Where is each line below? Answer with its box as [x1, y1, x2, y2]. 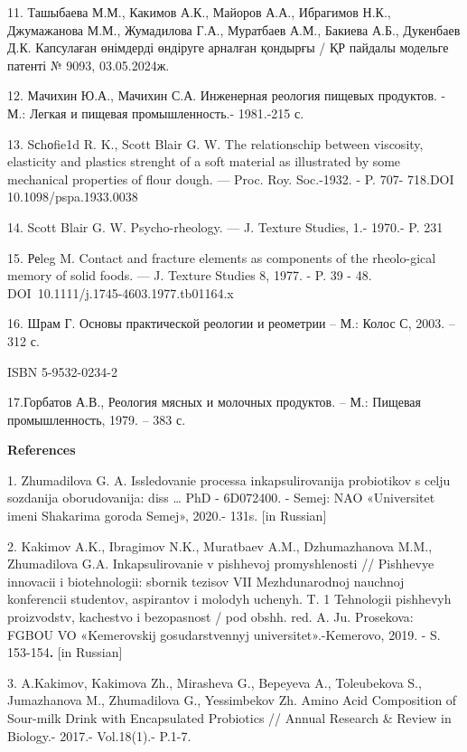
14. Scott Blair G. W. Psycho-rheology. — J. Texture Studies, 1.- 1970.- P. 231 [7, 217, 444, 236]
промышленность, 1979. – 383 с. [7, 409, 186, 428]
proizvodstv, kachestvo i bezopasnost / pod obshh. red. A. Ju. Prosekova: [7, 607, 414, 626]
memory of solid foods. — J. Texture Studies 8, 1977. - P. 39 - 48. [7, 266, 372, 285]
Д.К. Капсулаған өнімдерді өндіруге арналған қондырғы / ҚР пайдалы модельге [7, 38, 449, 57]
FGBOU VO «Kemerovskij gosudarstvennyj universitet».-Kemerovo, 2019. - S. [7, 625, 441, 644]
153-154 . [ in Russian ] [7, 643, 123, 662]
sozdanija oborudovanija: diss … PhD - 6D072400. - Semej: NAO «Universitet [7, 488, 435, 507]
